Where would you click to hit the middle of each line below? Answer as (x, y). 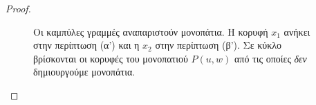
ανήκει (297, 31)
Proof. (18, 8)
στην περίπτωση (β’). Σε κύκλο (219, 45)
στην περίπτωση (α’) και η (86, 45)
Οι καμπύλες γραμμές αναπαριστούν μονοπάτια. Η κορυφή (151, 31)
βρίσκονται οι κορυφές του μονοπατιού (111, 58)
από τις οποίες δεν (271, 58)
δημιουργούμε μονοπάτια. (84, 72)
